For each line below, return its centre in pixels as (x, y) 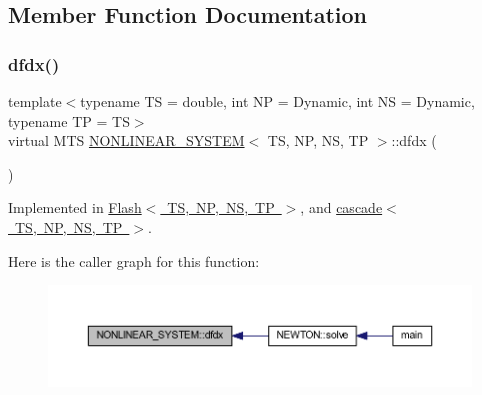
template (35, 101)
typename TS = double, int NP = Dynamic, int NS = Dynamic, (277, 101)
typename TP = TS (69, 120)
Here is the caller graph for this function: (134, 260)
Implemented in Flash (75, 207)
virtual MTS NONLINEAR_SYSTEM (126, 140)
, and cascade (341, 207)
